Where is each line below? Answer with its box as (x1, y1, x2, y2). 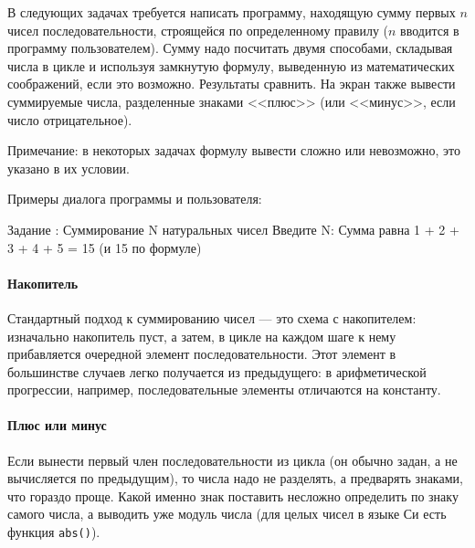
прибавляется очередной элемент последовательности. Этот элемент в (7, 344, 396, 364)
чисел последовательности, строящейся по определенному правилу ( (7, 20, 389, 39)
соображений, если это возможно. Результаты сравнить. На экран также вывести (7, 74, 456, 93)
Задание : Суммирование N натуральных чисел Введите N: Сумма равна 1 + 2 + (7, 219, 459, 238)
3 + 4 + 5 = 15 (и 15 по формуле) (7, 237, 202, 257)
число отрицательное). (7, 110, 132, 129)
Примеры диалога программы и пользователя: (7, 189, 262, 208)
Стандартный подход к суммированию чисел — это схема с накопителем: (7, 308, 417, 327)
